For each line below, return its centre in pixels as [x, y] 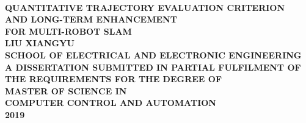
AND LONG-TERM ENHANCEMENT [91, 19]
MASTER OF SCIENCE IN [66, 90]
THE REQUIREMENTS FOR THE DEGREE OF [114, 79]
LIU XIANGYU [40, 43]
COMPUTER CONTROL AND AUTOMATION [111, 103]
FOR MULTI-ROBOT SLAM [68, 31]
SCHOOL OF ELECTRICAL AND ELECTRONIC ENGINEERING [153, 54]
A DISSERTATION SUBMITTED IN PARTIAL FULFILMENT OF [153, 67]
